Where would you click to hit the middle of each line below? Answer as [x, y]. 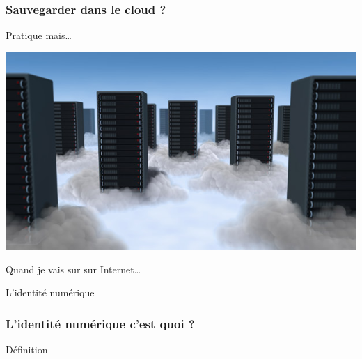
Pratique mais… [39, 35]
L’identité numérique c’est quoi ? [100, 323]
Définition [27, 350]
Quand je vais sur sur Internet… [73, 269]
